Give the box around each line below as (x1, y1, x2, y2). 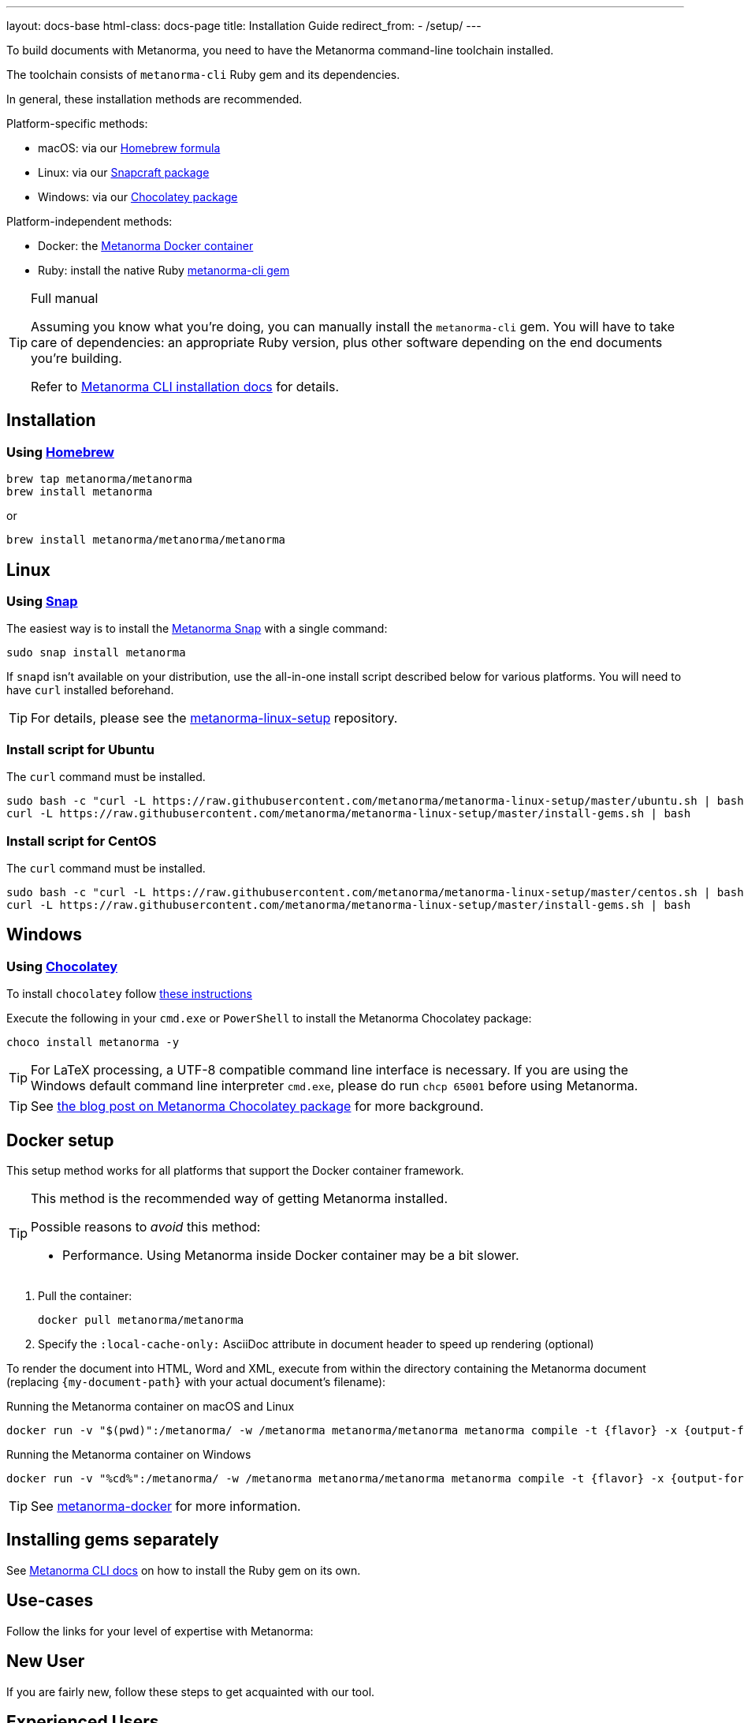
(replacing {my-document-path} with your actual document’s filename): (6, 1375, 386, 1388)
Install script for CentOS (6, 832, 157, 849)
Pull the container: (38, 1289, 132, 1303)
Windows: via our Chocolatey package (38, 190, 238, 204)
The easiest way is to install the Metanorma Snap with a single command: (6, 622, 388, 636)
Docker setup (6, 1130, 114, 1150)
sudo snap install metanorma (6, 646, 186, 660)
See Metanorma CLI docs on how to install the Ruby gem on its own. (6, 1563, 361, 1577)
